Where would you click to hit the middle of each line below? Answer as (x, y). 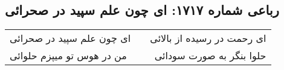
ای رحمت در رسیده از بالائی (208, 38)
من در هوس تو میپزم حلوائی (68, 56)
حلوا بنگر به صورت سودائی (210, 56)
